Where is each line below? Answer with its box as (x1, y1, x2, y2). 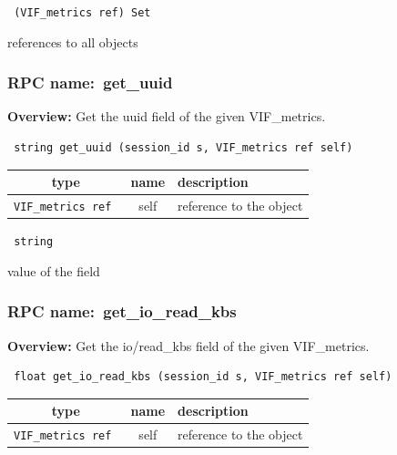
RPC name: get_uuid (7, 71, 173, 94)
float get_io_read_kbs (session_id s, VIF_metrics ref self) (14, 370, 392, 384)
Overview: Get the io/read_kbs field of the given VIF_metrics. (7, 336, 370, 355)
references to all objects (7, 32, 138, 51)
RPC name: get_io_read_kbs (7, 300, 237, 323)
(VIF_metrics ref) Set (14, 6, 151, 19)
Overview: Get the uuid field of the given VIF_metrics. (7, 107, 326, 126)
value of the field (7, 261, 100, 280)
